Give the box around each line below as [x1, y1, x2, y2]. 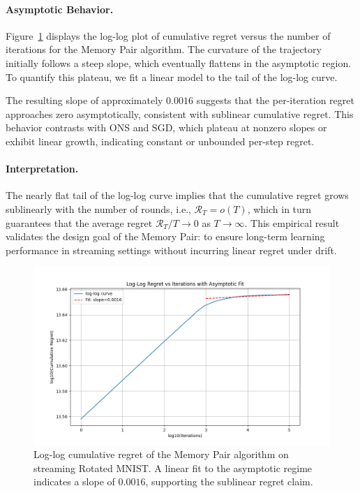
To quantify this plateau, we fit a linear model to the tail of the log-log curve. [6, 69, 338, 84]
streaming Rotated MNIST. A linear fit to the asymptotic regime [33, 460, 313, 475]
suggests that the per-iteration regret [196, 93, 354, 108]
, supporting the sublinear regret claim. [145, 474, 313, 489]
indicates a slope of [33, 474, 115, 489]
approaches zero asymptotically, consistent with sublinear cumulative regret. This [6, 106, 354, 121]
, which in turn [247, 201, 312, 216]
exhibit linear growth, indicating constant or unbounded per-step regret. [6, 133, 315, 148]
